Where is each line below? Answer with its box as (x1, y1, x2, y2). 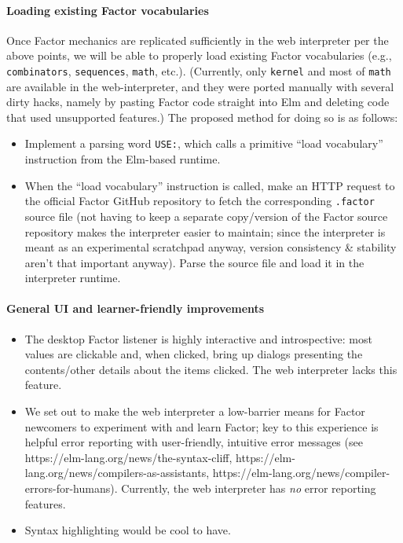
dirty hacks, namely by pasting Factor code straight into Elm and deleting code (6, 94, 390, 110)
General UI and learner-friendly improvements (6, 300, 265, 317)
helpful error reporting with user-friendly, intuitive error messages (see (24, 434, 363, 450)
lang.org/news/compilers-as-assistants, (24, 464, 210, 481)
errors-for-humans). (24, 480, 118, 497)
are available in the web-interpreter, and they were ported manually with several (6, 78, 394, 94)
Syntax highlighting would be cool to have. (24, 522, 231, 538)
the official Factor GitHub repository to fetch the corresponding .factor (24, 193, 375, 209)
